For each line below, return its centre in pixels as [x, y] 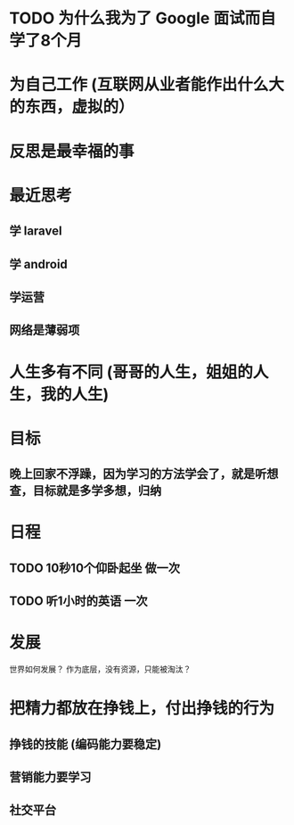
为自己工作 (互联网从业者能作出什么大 [147, 85]
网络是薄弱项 [45, 330]
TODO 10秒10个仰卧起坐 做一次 [95, 568]
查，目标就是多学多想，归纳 [86, 491]
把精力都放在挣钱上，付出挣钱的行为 [142, 709]
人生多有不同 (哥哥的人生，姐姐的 [131, 372]
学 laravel [36, 231]
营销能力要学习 [50, 777]
